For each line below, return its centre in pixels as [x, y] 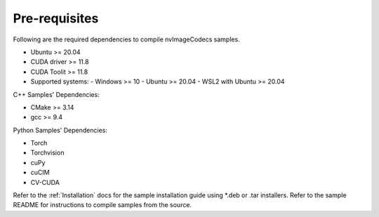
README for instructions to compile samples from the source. [102, 205]
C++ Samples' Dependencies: [56, 94]
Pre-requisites [56, 18]
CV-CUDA [45, 182]
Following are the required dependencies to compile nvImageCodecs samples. [126, 39]
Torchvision [47, 153]
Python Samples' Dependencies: [60, 130]
